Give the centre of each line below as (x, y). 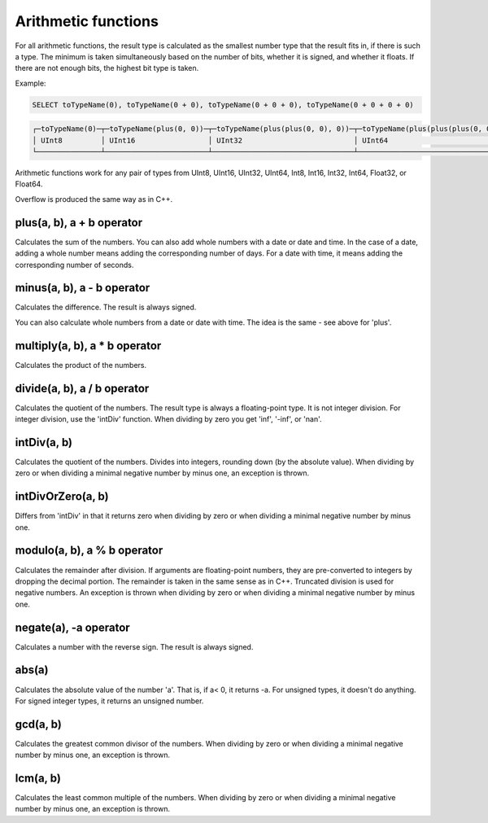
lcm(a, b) (38, 778)
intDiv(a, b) (44, 442)
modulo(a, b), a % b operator (89, 551)
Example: (30, 83)
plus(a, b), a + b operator (79, 223)
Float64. (29, 184)
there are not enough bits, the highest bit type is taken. (107, 68)
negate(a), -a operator (72, 627)
